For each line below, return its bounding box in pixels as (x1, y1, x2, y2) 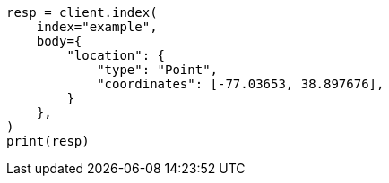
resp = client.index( (6, 5, 158, 20)
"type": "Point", (97, 62, 219, 77)
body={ (36, 34, 82, 48)
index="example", (36, 20, 158, 34)
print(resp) (6, 134, 90, 148)
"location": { (66, 48, 166, 62)
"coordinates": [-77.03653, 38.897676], (97, 77, 385, 91)
